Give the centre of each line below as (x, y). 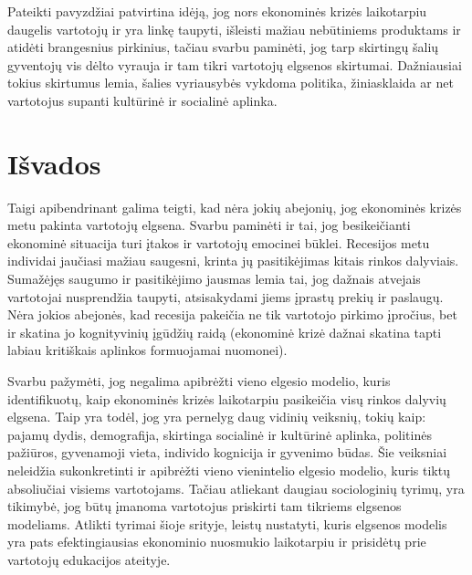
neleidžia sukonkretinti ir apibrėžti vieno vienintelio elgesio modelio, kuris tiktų (229, 470)
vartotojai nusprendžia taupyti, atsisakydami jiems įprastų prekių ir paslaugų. (226, 296)
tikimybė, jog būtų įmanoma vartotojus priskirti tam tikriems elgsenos (205, 506)
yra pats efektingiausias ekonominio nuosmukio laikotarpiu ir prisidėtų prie (217, 542)
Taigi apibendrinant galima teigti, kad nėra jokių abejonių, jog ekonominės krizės (235, 207)
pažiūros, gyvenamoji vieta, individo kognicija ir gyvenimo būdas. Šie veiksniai (227, 452)
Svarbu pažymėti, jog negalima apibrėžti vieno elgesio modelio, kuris (199, 381)
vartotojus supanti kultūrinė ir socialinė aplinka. (142, 100)
